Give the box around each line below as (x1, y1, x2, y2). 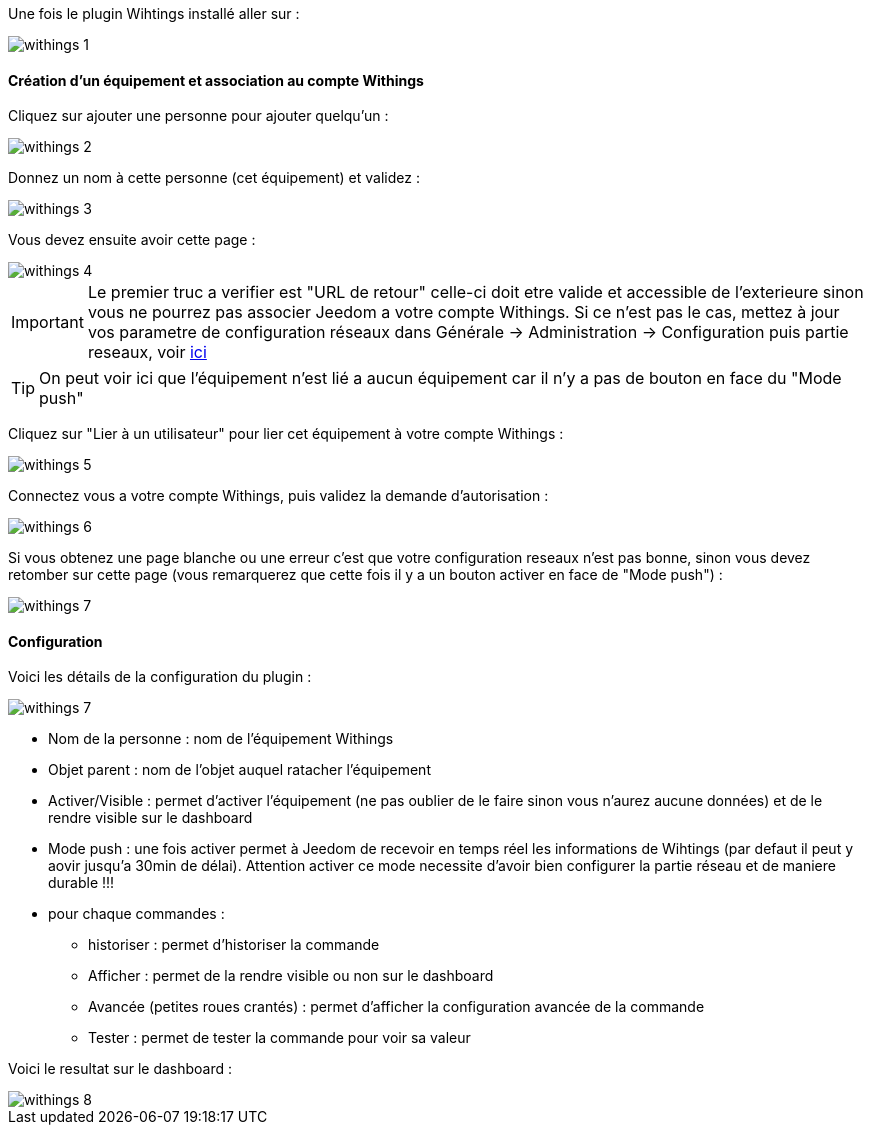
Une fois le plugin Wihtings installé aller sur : (8, 5, 300, 22)
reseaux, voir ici (87, 342, 207, 363)
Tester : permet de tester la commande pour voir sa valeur (88, 1029, 471, 1047)
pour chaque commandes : (48, 905, 225, 923)
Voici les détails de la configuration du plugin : (8, 668, 312, 686)
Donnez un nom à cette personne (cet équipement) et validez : (8, 169, 420, 187)
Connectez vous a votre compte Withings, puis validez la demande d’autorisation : (8, 487, 549, 505)
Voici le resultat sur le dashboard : (8, 1060, 233, 1078)
